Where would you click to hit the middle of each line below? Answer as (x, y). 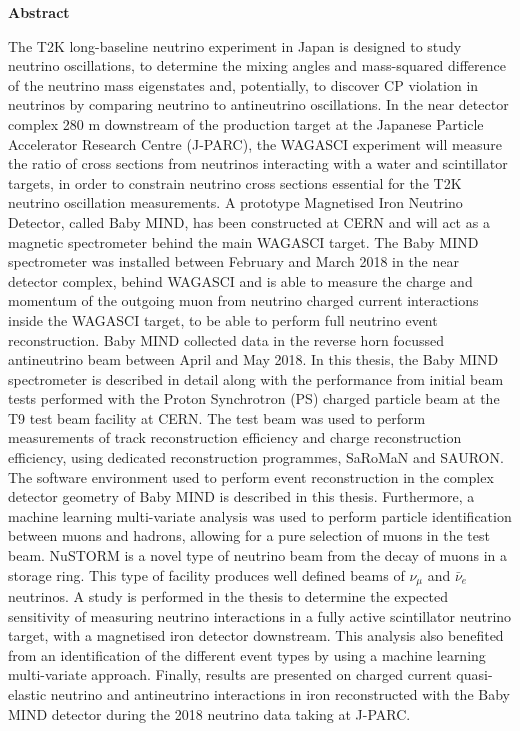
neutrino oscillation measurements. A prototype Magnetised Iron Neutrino (235, 202)
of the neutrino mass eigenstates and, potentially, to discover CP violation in (243, 84)
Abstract (39, 12)
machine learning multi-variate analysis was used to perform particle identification (260, 515)
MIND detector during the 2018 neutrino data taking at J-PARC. (209, 713)
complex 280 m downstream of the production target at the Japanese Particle (246, 123)
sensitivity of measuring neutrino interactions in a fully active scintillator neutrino (260, 615)
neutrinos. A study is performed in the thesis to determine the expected (228, 596)
